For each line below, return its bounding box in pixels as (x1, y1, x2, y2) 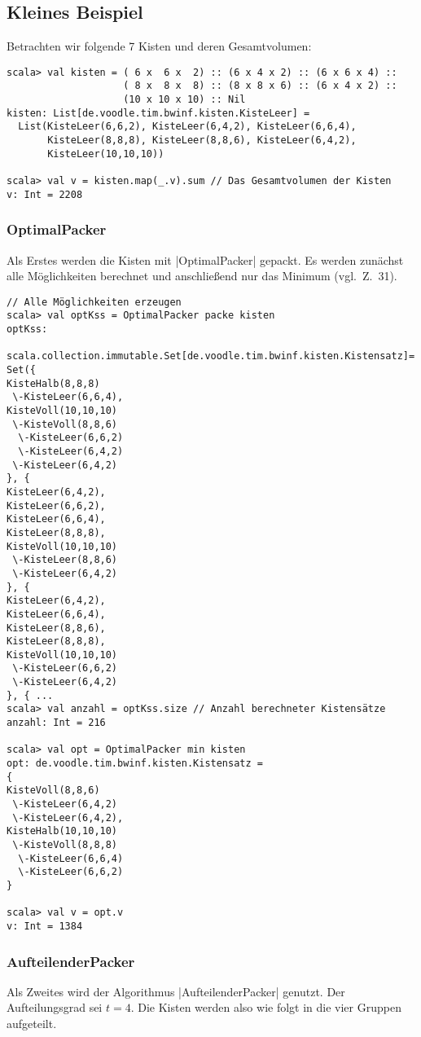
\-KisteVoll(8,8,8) (12, 839, 118, 851)
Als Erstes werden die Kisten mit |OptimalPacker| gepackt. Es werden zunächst (7, 251, 404, 268)
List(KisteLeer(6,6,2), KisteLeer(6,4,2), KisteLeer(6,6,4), (18, 121, 357, 133)
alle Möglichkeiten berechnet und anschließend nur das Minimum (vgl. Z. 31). (7, 267, 397, 284)
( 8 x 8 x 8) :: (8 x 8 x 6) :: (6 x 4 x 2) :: (123, 80, 397, 92)
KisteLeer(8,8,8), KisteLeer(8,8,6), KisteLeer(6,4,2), (47, 134, 357, 147)
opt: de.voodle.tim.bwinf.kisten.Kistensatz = (7, 758, 263, 770)
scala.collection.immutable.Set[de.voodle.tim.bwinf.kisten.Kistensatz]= (7, 350, 415, 363)
